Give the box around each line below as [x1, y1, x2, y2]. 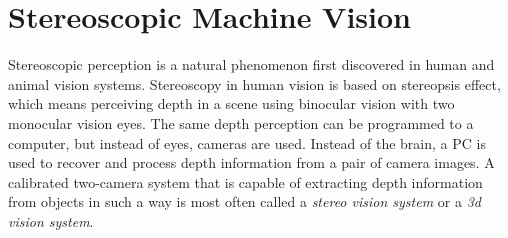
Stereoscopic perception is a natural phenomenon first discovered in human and [8, 54, 495, 75]
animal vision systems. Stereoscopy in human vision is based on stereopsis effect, [8, 73, 501, 94]
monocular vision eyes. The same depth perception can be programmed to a [8, 112, 474, 133]
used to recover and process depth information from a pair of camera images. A [8, 152, 495, 173]
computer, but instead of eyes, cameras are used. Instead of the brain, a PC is [8, 132, 486, 153]
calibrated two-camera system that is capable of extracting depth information [8, 171, 483, 192]
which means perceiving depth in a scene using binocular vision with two [8, 93, 455, 114]
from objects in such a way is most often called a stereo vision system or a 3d [8, 191, 481, 212]
